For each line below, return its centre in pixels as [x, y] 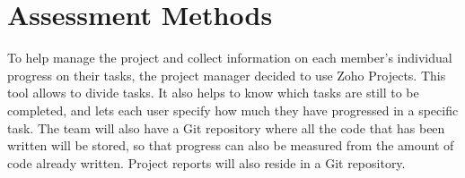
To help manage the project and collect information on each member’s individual [230, 58]
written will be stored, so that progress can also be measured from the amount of [231, 145]
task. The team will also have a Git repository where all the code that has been [226, 127]
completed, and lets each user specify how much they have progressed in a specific [233, 110]
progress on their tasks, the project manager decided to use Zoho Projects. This [227, 75]
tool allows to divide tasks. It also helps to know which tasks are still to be [213, 93]
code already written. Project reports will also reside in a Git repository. [206, 162]
